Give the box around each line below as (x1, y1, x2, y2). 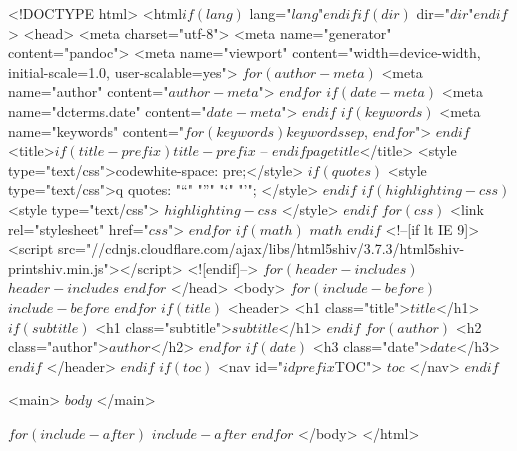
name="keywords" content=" (8, 120, 185, 141)
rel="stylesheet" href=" (8, 218, 149, 239)
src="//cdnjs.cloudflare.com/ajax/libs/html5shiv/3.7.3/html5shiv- (57, 238, 465, 259)
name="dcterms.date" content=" (8, 100, 207, 121)
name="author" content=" (8, 81, 169, 102)
